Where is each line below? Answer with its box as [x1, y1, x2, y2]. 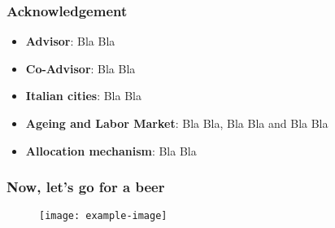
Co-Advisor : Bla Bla [25, 59, 136, 77]
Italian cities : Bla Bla [25, 87, 141, 104]
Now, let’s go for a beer [7, 177, 165, 197]
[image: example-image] [39, 210, 167, 222]
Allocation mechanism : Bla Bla [25, 142, 197, 159]
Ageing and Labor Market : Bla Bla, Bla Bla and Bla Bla [25, 115, 328, 131]
